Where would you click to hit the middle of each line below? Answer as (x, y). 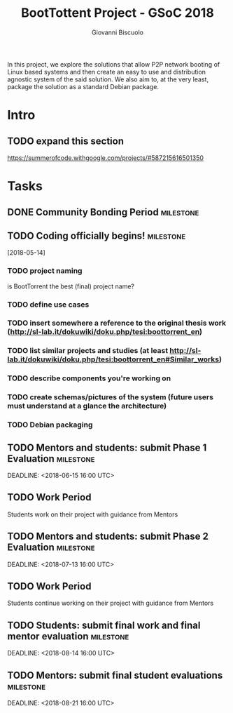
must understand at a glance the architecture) (87, 406)
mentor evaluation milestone (68, 636)
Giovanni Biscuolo (118, 32)
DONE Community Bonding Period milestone (103, 212)
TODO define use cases (48, 305)
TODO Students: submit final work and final (104, 625)
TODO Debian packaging (50, 425)
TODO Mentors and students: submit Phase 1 (107, 447)
